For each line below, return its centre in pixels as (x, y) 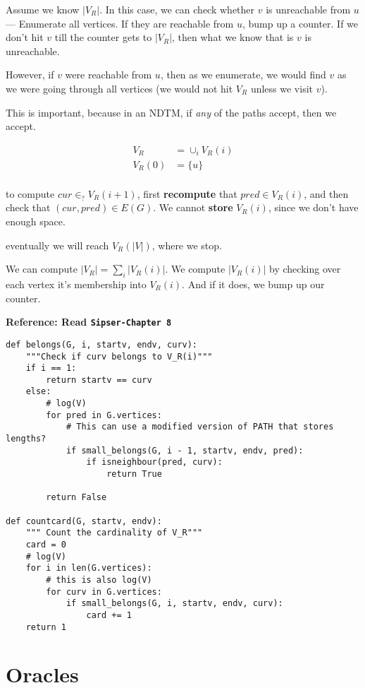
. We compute (195, 269)
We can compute (42, 269)
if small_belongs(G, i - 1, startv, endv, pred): (185, 450)
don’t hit (25, 37)
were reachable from (109, 75)
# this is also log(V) (99, 580)
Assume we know (43, 9)
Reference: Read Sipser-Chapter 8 (89, 322)
